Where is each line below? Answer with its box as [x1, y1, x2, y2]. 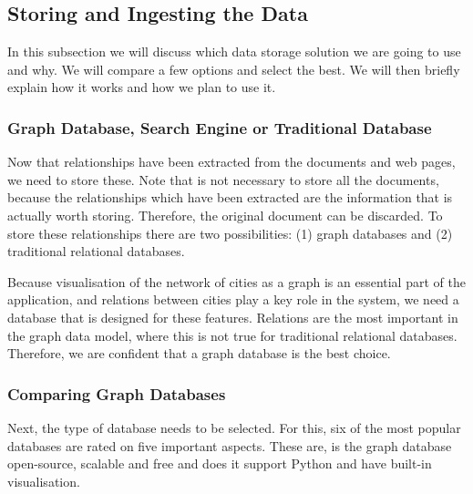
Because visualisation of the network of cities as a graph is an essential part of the [7, 272, 466, 291]
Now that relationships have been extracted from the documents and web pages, [7, 152, 456, 171]
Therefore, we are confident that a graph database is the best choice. [7, 344, 391, 363]
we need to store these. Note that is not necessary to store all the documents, [7, 170, 439, 189]
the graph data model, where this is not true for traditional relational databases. [7, 325, 458, 345]
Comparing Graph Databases [7, 382, 226, 405]
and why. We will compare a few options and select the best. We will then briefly [7, 59, 460, 78]
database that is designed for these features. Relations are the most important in [7, 307, 458, 326]
